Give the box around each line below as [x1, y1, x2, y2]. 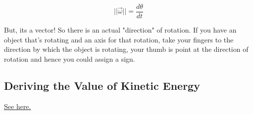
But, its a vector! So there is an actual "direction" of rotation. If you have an [4, 25, 237, 35]
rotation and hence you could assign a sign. [4, 53, 135, 64]
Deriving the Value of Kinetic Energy [4, 77, 200, 93]
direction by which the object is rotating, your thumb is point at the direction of [4, 44, 249, 54]
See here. [4, 101, 31, 111]
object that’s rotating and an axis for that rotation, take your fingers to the [4, 34, 234, 44]
